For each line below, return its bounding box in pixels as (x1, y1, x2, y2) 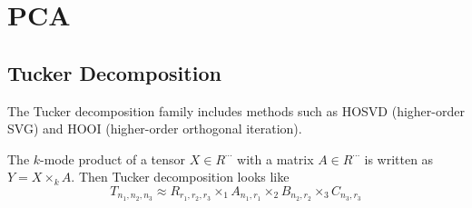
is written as (364, 149, 434, 168)
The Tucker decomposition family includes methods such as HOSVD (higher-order (7, 101, 465, 120)
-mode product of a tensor (40, 149, 186, 168)
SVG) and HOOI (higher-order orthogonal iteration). (7, 119, 302, 138)
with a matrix (237, 149, 314, 168)
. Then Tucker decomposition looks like (71, 167, 290, 186)
